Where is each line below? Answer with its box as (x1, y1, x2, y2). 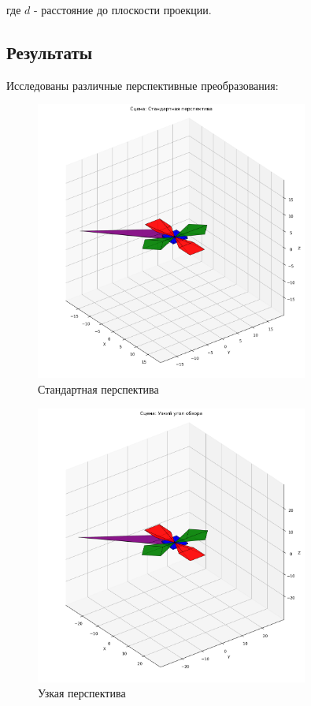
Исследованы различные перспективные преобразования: (6, 77, 279, 93)
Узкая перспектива (38, 685, 126, 701)
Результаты (6, 39, 93, 64)
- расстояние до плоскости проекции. (33, 2, 212, 17)
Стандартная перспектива (38, 380, 159, 397)
